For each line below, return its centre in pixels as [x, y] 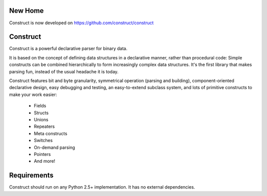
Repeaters [44, 127]
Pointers [43, 154]
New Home [26, 11]
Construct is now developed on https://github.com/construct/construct [81, 23]
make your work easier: [33, 95]
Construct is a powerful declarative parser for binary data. [68, 49]
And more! [44, 161]
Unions [41, 119]
